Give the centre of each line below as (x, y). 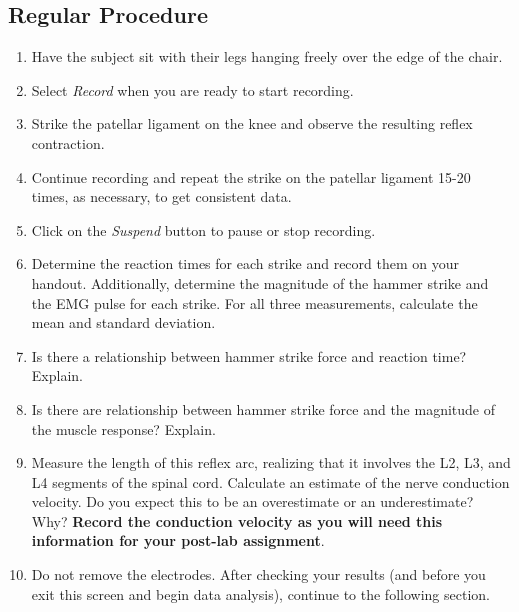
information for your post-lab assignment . (178, 540)
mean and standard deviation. (123, 322)
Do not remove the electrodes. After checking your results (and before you (258, 574)
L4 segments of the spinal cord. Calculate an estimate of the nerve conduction (270, 481)
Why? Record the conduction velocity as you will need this (237, 520)
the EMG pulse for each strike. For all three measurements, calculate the (254, 302)
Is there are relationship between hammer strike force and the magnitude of (263, 408)
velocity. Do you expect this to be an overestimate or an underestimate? (252, 501)
